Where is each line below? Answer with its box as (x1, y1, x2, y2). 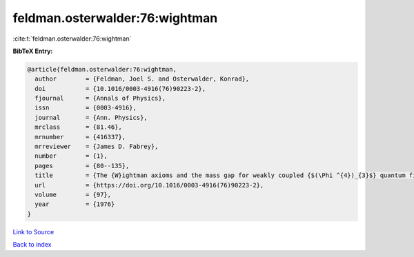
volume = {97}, (34, 191, 112, 198)
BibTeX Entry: (12, 47, 53, 55)
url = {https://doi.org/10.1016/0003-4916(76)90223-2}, (34, 181, 264, 189)
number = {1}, (34, 152, 108, 160)
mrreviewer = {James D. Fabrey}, (34, 143, 159, 151)
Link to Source (12, 227, 55, 236)
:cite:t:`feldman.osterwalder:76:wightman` (12, 34, 132, 43)
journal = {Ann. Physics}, (34, 114, 148, 121)
